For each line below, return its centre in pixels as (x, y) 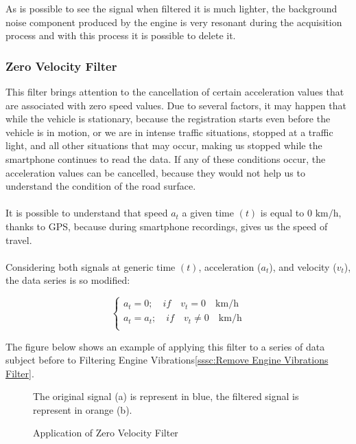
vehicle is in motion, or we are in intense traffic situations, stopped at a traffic (169, 132)
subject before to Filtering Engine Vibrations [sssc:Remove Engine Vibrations (167, 360)
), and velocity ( (303, 266)
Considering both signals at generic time (91, 266)
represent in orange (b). (83, 409)
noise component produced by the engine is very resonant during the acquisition (174, 22)
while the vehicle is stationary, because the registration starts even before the (168, 119)
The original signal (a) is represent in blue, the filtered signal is (166, 396)
